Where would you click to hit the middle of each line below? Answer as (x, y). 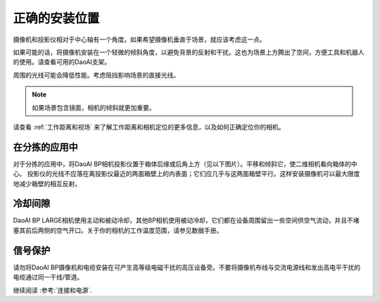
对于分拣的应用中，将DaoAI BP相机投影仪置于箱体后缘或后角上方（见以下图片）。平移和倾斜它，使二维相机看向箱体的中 (185, 164)
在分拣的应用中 (45, 147)
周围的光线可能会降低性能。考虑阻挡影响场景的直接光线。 (96, 75)
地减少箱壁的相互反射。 (47, 184)
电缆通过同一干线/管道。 (48, 277)
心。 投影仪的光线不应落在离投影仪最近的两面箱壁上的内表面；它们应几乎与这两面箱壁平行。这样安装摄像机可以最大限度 (186, 174)
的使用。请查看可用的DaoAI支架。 (62, 62)
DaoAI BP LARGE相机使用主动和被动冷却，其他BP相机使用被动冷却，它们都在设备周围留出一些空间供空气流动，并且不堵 (186, 220)
